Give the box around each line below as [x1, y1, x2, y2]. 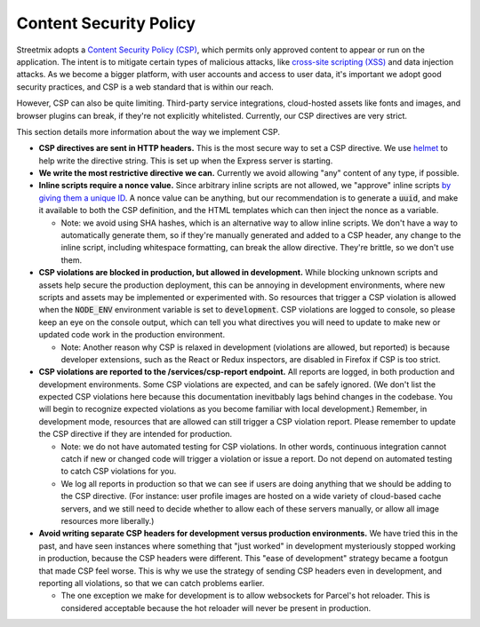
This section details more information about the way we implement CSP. [16, 126, 280, 137]
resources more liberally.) [60, 516, 155, 526]
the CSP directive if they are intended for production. [38, 429, 233, 440]
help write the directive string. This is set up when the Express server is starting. [38, 155, 333, 166]
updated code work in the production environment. [38, 329, 226, 340]
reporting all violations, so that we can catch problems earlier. [38, 577, 265, 588]
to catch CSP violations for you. [60, 466, 177, 477]
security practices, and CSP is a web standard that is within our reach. [16, 81, 275, 92]
